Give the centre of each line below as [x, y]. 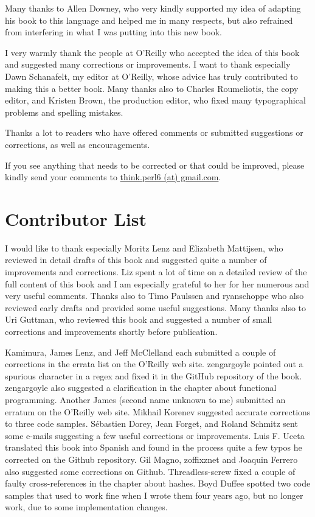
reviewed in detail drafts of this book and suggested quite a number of [136, 260]
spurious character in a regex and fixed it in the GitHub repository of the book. [154, 375]
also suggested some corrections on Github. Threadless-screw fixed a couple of [150, 471]
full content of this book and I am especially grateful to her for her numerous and [157, 283]
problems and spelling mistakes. [64, 112]
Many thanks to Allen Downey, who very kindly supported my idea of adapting [153, 8]
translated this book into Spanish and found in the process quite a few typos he [154, 447]
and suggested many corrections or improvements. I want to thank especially [148, 64]
